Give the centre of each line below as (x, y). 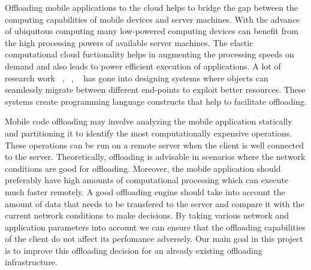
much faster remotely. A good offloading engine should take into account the (145, 191)
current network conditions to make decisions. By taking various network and (147, 215)
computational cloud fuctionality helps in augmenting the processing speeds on (150, 54)
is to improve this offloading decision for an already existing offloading (134, 250)
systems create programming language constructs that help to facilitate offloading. (156, 101)
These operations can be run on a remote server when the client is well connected (154, 145)
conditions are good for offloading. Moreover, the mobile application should (143, 168)
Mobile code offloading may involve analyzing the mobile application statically (149, 121)
